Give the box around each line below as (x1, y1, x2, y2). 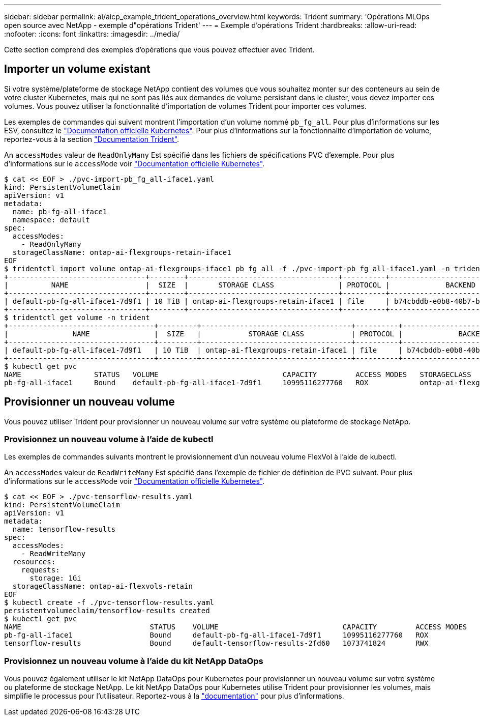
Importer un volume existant (4, 63, 151, 76)
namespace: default (12, 215, 90, 224)
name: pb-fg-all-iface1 (12, 207, 107, 216)
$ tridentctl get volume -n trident (4, 313, 150, 322)
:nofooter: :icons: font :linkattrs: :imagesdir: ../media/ (4, 30, 180, 38)
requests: (21, 566, 60, 574)
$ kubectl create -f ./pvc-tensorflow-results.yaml (4, 598, 215, 607)
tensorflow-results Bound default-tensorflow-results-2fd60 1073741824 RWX (4, 639, 429, 648)
